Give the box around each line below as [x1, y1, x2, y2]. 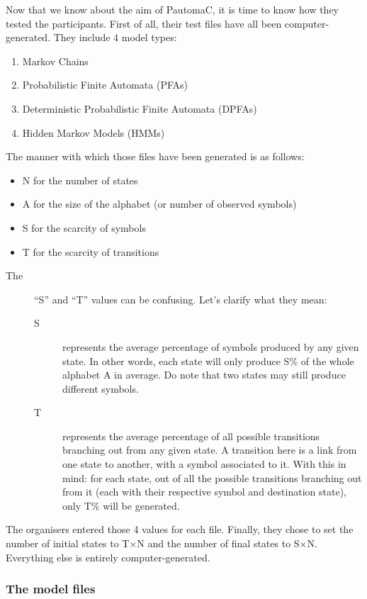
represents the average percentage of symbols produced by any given [62, 339, 359, 354]
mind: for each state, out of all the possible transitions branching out [62, 470, 362, 485]
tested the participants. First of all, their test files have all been [6, 16, 282, 30]
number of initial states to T [6, 536, 130, 551]
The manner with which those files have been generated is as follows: [6, 149, 305, 164]
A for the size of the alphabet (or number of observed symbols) [22, 196, 297, 211]
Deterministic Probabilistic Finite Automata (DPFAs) [22, 101, 257, 116]
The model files [6, 580, 96, 598]
